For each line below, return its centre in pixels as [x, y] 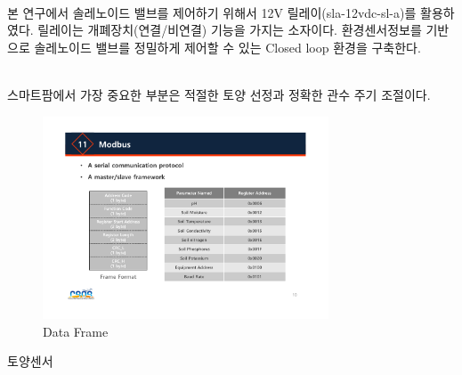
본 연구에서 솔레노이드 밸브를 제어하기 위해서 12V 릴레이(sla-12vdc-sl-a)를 [212, 12]
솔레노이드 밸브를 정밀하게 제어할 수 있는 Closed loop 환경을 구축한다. [227, 47]
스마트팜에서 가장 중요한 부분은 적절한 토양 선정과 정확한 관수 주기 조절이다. [219, 94]
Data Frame [76, 331]
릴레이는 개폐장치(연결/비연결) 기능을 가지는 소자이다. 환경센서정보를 [230, 30]
